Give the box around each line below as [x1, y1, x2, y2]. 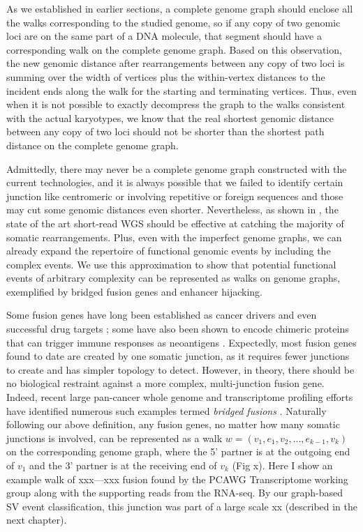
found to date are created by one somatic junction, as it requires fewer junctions [6, 349, 350, 363]
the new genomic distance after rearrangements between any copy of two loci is [6, 56, 345, 70]
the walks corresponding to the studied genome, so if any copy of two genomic [6, 15, 341, 29]
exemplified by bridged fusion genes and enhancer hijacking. [6, 284, 262, 298]
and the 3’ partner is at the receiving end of [29, 458, 217, 472]
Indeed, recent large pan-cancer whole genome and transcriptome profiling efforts [6, 390, 353, 404]
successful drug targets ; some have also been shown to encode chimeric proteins [6, 321, 349, 336]
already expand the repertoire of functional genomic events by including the [6, 243, 331, 258]
